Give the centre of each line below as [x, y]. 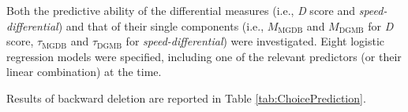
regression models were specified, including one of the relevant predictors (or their [204, 56]
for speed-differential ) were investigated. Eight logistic [255, 41]
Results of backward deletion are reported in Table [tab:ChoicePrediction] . [186, 98]
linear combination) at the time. [84, 72]
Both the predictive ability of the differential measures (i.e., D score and [181, 10]
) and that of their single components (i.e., [161, 25]
